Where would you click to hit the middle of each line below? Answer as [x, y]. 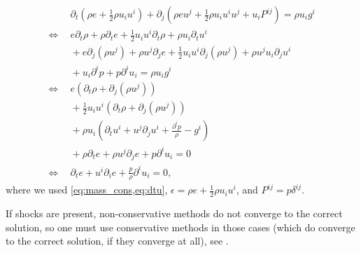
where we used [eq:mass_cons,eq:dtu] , [87, 190]
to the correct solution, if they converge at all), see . [117, 241]
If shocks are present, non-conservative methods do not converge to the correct [174, 213]
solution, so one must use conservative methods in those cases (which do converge [180, 227]
